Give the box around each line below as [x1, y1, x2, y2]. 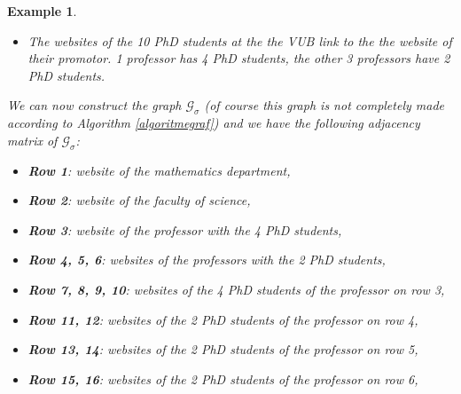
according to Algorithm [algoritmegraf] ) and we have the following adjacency [7, 114, 420, 132]
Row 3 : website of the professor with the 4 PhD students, [27, 220, 342, 239]
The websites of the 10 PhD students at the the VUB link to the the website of [27, 31, 452, 50]
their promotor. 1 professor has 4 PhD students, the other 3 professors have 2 [27, 49, 450, 67]
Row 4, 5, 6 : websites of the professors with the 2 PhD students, [27, 250, 386, 269]
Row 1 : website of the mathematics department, [27, 161, 291, 179]
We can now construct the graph [7, 96, 182, 114]
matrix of [7, 130, 58, 149]
